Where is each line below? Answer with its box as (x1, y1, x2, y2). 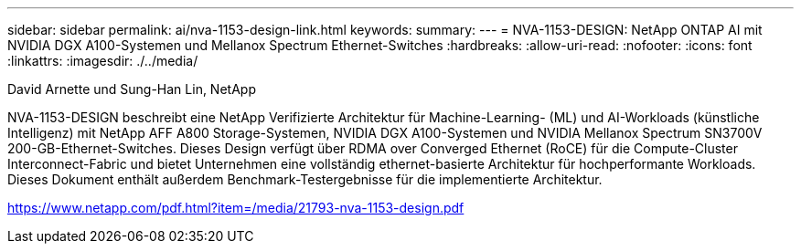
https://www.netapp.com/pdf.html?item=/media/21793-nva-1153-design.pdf (7, 200, 465, 215)
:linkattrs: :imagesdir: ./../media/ (7, 53, 198, 68)
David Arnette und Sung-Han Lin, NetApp (7, 81, 256, 97)
